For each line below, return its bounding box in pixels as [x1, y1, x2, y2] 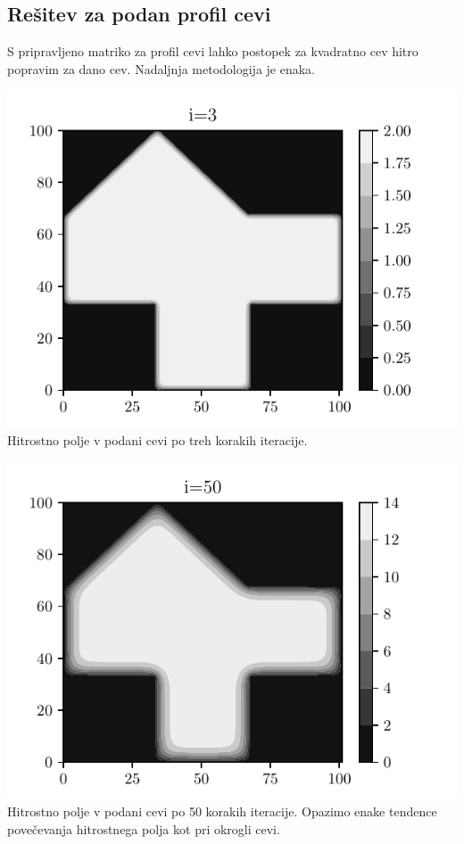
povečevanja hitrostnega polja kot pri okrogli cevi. [7, 819, 280, 838]
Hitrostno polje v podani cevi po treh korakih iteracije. [7, 430, 308, 449]
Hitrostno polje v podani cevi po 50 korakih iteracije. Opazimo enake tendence [7, 802, 437, 821]
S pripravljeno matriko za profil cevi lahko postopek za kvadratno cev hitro [7, 42, 418, 61]
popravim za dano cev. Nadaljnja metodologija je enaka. [7, 59, 316, 78]
